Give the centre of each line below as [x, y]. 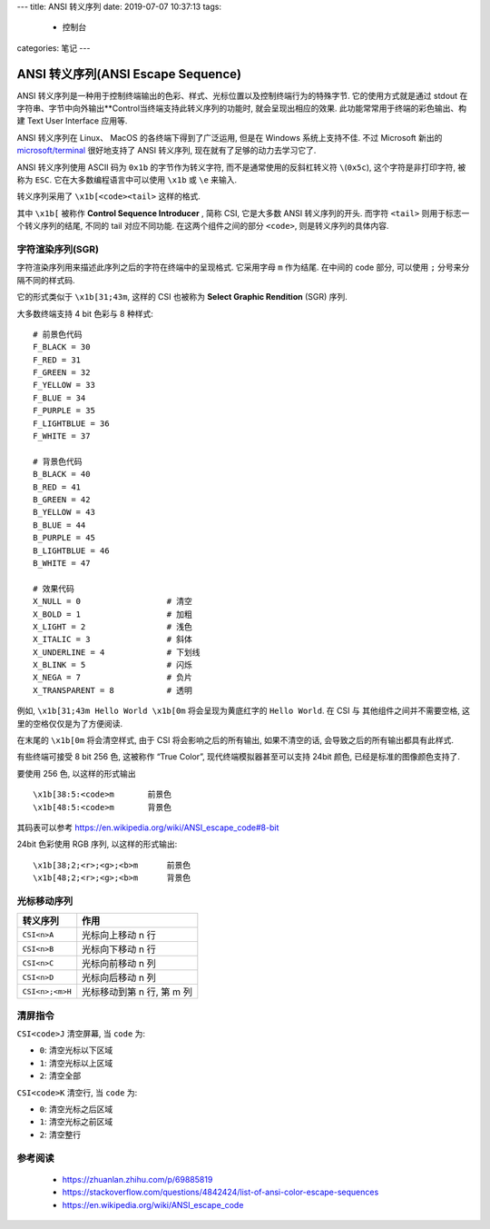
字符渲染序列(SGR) [58, 249]
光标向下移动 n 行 [119, 949]
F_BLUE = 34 [59, 398]
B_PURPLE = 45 [64, 538]
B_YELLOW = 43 [64, 512]
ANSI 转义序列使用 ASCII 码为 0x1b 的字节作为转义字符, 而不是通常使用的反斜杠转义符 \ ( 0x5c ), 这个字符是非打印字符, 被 [241, 167]
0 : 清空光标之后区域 [76, 1109]
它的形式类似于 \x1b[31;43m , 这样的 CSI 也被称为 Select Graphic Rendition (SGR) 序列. [182, 297]
